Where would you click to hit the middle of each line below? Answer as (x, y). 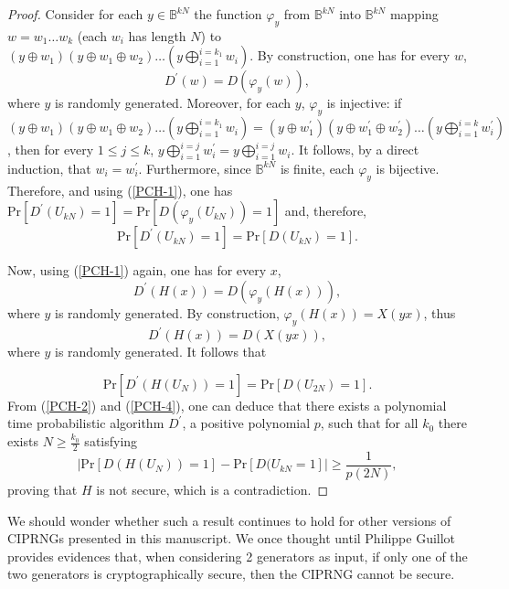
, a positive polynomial (246, 423)
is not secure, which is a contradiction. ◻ (212, 489)
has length (157, 35)
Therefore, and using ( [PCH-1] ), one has (120, 190)
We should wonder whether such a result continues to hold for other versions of (229, 520)
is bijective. (408, 168)
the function (228, 14)
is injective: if (364, 103)
